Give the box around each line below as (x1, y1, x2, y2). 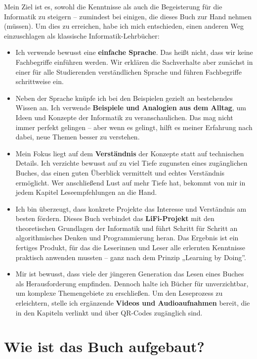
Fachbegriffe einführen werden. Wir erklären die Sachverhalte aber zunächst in (15, 56, 253, 67)
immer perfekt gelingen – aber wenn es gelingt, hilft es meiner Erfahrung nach (15, 122, 253, 132)
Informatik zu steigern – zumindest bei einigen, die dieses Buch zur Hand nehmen (4, 11, 252, 21)
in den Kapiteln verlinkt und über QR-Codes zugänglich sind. (15, 307, 203, 317)
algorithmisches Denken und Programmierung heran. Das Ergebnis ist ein (15, 232, 239, 243)
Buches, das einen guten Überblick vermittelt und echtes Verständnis (15, 167, 225, 178)
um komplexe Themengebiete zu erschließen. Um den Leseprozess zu (15, 288, 223, 298)
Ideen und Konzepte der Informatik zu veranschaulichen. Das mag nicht (15, 112, 233, 122)
